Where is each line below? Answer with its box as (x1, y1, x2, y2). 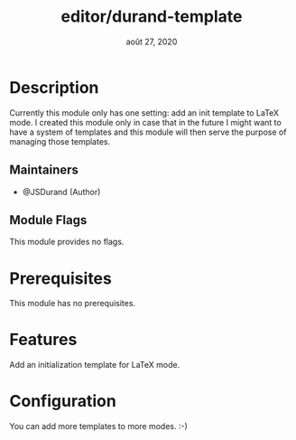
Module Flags (9, 212, 88, 228)
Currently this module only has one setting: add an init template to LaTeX (9, 107, 280, 118)
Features (9, 330, 78, 350)
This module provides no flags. (9, 237, 125, 248)
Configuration (9, 391, 117, 412)
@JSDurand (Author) (22, 186, 101, 197)
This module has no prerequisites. (9, 298, 136, 309)
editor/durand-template (60, 6, 243, 27)
